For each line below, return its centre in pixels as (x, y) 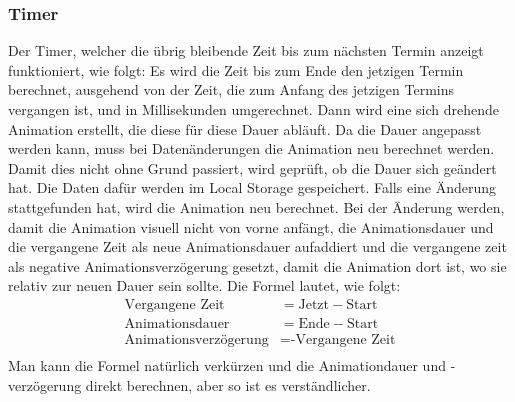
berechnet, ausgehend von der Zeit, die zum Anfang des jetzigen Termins (231, 89)
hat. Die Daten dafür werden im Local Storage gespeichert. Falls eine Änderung (252, 187)
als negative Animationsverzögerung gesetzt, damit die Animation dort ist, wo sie (257, 265)
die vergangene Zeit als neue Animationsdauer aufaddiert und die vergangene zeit (257, 246)
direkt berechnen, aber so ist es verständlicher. (228, 384)
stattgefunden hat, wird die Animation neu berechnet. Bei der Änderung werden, (256, 206)
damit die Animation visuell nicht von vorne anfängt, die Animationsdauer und (251, 226)
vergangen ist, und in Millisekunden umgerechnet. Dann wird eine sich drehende (254, 109)
